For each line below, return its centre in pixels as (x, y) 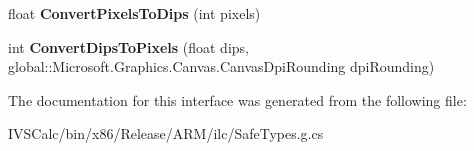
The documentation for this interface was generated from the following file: (237, 99)
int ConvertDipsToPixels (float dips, (128, 46)
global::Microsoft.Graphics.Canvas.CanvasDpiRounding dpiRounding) (221, 66)
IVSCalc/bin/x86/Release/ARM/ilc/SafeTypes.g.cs (166, 133)
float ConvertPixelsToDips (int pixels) (134, 13)
